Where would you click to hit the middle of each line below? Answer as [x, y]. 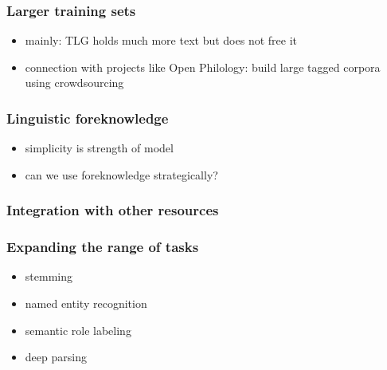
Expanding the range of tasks [103, 247]
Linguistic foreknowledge [88, 118]
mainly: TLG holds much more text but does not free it [161, 40]
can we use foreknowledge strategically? [121, 174]
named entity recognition [86, 303]
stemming [49, 276]
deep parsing [56, 357]
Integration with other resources [113, 210]
